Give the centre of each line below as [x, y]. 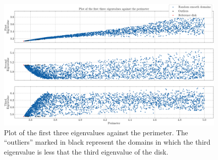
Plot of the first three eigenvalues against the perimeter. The [96, 132]
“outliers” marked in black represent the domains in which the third [107, 142]
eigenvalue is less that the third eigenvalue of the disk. [86, 151]
